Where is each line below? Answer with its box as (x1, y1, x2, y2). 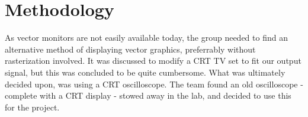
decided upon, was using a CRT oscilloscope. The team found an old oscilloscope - (5, 77, 303, 90)
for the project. (5, 100, 60, 113)
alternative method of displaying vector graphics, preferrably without (5, 43, 256, 55)
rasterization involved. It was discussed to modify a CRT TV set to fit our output (5, 54, 301, 67)
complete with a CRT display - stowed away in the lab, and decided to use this (5, 89, 291, 102)
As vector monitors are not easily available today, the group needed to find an (5, 31, 288, 44)
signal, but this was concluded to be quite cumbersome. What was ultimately (5, 66, 285, 78)
